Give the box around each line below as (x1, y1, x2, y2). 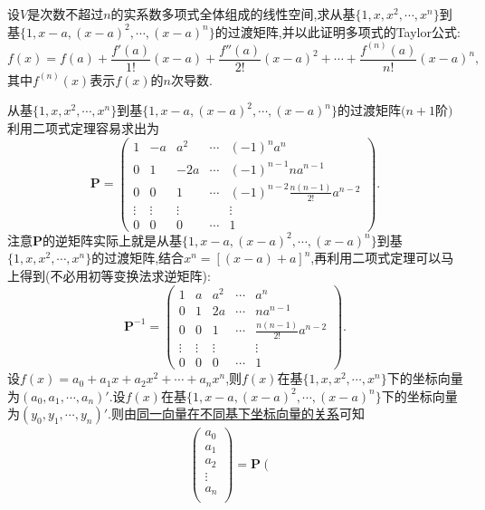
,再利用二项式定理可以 (310, 248, 442, 267)
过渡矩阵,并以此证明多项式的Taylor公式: (227, 22, 461, 41)
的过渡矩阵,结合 (91, 248, 185, 267)
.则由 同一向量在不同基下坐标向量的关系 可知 (108, 404, 365, 423)
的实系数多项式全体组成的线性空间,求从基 (110, 5, 356, 23)
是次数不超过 (27, 5, 104, 23)
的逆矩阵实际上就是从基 (43, 230, 183, 249)
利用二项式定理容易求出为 (7, 118, 159, 137)
